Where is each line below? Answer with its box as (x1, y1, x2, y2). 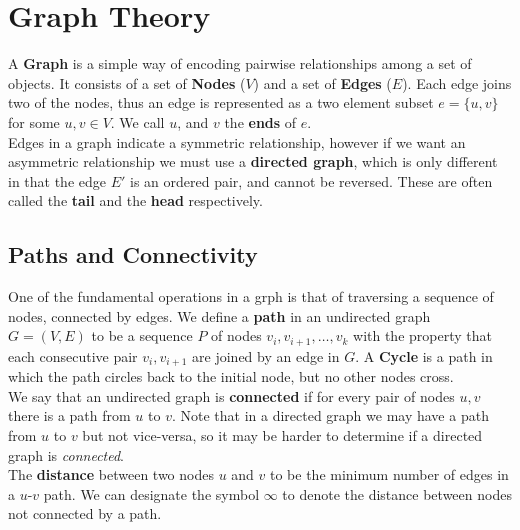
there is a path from (8, 405, 131, 426)
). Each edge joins (402, 72, 512, 93)
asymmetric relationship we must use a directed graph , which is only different (8, 151, 498, 172)
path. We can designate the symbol (43, 483, 260, 504)
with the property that (353, 325, 492, 346)
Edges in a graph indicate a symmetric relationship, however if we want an (8, 131, 466, 152)
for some (8, 111, 60, 132)
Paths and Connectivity (8, 239, 258, 270)
